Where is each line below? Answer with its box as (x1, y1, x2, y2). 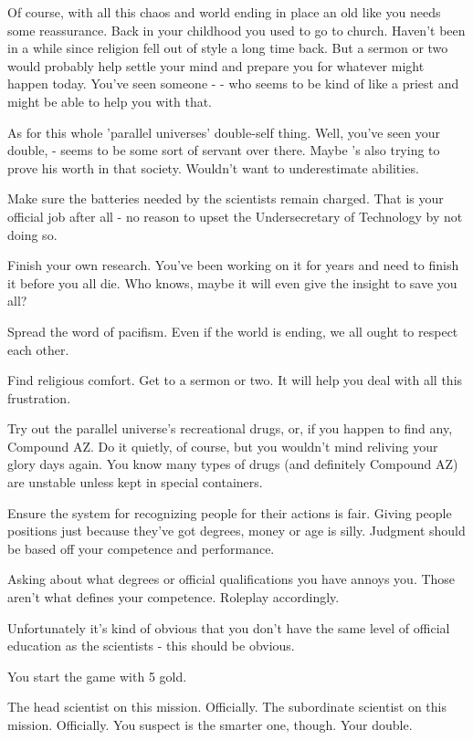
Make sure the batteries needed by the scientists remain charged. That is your (7, 189, 444, 208)
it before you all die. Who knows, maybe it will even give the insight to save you (7, 273, 457, 292)
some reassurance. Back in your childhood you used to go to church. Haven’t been (7, 20, 466, 39)
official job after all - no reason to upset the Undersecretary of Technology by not (7, 206, 463, 225)
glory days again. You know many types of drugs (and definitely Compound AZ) (7, 454, 458, 474)
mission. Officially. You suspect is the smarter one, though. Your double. (7, 715, 413, 734)
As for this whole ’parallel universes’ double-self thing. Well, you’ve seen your (7, 122, 440, 141)
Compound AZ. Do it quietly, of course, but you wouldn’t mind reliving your (7, 436, 438, 455)
